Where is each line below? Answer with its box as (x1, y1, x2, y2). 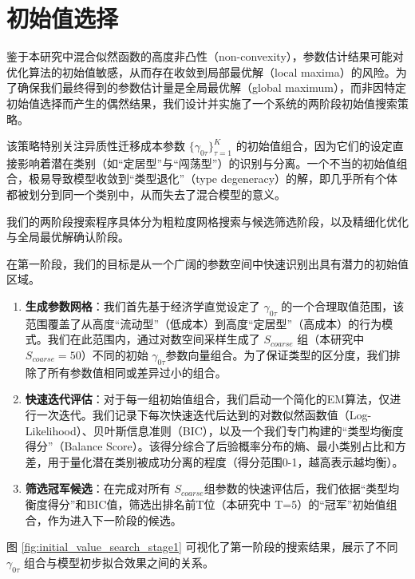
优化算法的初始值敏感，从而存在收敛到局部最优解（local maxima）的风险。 (6, 63, 396, 80)
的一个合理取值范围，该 (281, 298, 405, 315)
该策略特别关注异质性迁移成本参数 (6, 137, 185, 154)
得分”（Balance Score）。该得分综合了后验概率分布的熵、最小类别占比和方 (25, 438, 406, 454)
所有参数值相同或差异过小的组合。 (47, 363, 227, 380)
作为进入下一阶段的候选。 (47, 511, 182, 528)
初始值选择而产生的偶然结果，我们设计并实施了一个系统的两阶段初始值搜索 (6, 94, 397, 111)
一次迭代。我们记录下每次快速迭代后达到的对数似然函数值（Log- (36, 406, 372, 423)
